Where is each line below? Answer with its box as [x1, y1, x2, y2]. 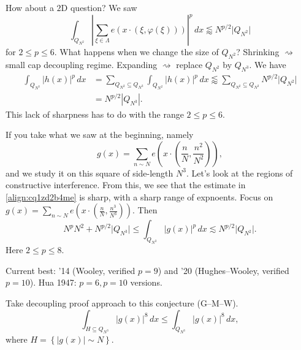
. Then [132, 204, 158, 216]
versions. [130, 276, 162, 289]
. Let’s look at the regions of [186, 166, 293, 179]
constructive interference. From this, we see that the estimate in [6, 178, 246, 191]
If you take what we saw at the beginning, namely [6, 128, 194, 141]
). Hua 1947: [29, 276, 77, 289]
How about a [6, 1, 54, 13]
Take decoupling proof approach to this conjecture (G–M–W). [6, 297, 238, 309]
